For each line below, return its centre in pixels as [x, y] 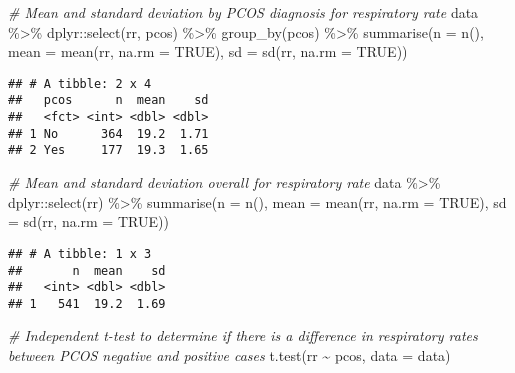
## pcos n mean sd [108, 100]
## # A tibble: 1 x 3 [80, 253]
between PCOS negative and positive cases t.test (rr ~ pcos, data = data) [229, 355]
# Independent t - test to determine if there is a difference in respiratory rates [243, 335]
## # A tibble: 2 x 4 [80, 83]
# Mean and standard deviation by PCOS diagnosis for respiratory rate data [243, 12]
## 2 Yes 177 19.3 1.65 [108, 150]
